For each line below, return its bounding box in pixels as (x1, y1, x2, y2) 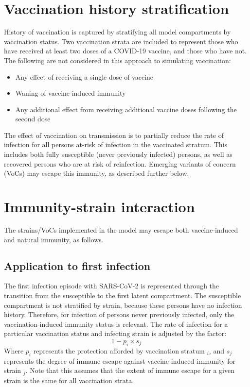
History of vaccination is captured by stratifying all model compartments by (4, 27, 231, 37)
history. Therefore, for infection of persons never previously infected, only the (4, 309, 234, 320)
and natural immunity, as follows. (4, 234, 104, 244)
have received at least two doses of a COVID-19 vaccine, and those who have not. (4, 46, 247, 56)
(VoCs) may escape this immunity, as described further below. (4, 168, 189, 178)
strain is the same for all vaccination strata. (4, 375, 134, 385)
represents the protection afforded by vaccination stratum (33, 345, 205, 355)
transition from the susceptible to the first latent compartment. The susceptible (4, 290, 241, 300)
